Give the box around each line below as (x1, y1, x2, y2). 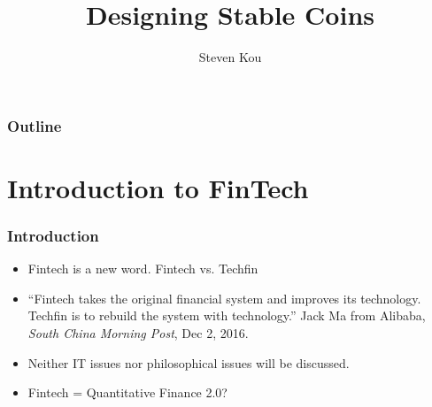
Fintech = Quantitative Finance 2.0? (27, 383, 228, 402)
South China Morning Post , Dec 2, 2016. (27, 324, 249, 342)
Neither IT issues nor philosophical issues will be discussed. (27, 353, 350, 372)
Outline (7, 114, 62, 136)
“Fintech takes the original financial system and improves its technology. (27, 288, 421, 307)
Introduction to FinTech (7, 169, 309, 205)
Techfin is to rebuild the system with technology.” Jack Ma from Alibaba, (27, 306, 426, 325)
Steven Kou (198, 48, 262, 66)
